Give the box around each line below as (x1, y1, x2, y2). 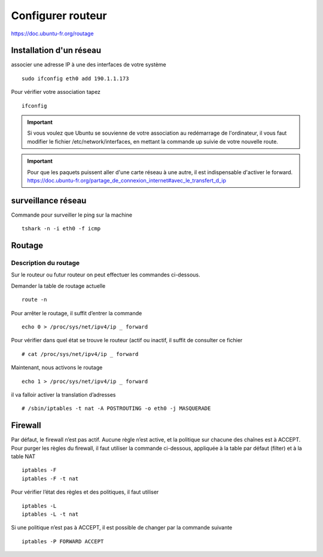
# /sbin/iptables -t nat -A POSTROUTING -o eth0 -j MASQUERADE (22, 405, 211, 412)
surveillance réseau (11, 195, 87, 206)
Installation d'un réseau (11, 45, 102, 56)
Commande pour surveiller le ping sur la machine (11, 211, 133, 218)
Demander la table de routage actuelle (11, 282, 106, 290)
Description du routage (11, 259, 80, 267)
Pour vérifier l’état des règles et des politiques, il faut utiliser (11, 488, 159, 496)
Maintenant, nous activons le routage (11, 364, 103, 371)
